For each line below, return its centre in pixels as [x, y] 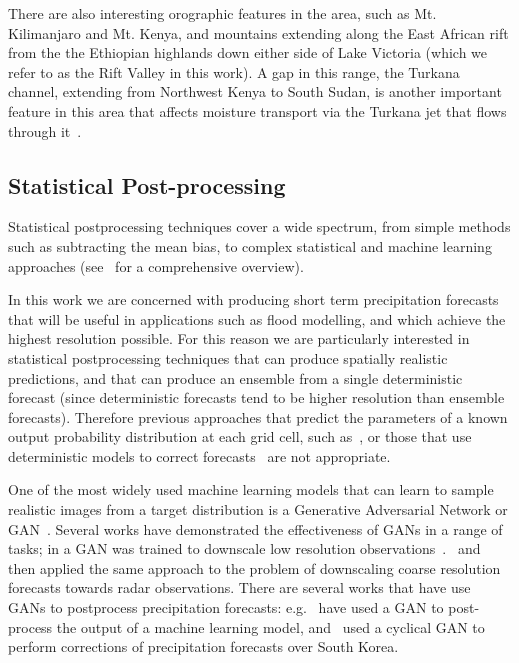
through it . [45, 130]
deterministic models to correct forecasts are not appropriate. [199, 455]
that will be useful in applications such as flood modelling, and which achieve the [257, 318]
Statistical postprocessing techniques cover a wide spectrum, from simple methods [259, 226]
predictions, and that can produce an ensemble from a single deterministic [235, 377]
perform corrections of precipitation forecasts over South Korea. [203, 646]
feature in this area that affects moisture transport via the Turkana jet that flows [257, 110]
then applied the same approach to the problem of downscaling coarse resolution [254, 567]
